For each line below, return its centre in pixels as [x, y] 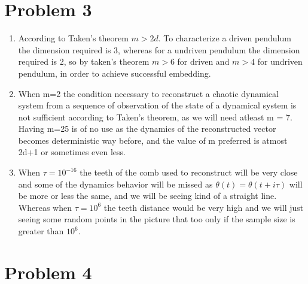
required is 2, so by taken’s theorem [84, 61]
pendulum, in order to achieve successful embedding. [115, 73]
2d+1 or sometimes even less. [72, 152]
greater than [41, 231]
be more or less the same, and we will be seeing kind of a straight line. [147, 196]
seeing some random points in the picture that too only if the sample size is [157, 219]
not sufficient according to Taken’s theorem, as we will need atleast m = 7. [155, 117]
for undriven [280, 61]
